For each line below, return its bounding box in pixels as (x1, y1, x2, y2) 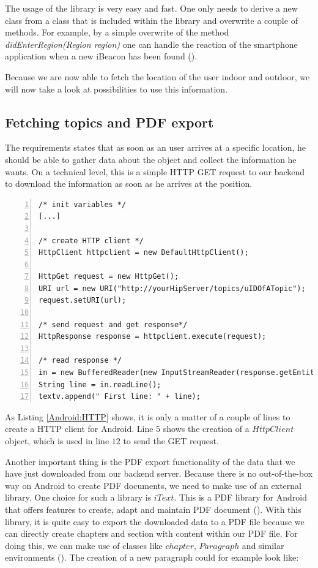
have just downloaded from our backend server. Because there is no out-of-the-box (5, 467, 313, 480)
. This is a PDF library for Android (174, 491, 308, 504)
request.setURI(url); (39, 296, 127, 305)
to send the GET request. (123, 434, 219, 447)
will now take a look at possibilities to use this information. (5, 82, 228, 95)
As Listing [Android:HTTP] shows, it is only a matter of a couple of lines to (5, 410, 290, 423)
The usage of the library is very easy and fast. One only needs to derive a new (5, 2, 298, 14)
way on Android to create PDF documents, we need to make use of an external (5, 479, 301, 491)
